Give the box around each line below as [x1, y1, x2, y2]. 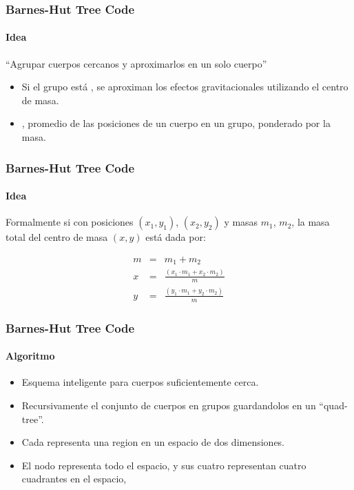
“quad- [319, 398, 348, 412]
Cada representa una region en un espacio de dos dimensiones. [21, 435, 285, 449]
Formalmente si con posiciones [6, 215, 134, 229]
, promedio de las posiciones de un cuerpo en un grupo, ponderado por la [21, 116, 331, 130]
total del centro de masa [6, 230, 108, 244]
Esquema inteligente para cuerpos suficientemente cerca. [21, 375, 259, 389]
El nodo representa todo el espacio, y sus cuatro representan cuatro [21, 458, 306, 472]
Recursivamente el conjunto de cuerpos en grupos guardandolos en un [21, 398, 316, 412]
